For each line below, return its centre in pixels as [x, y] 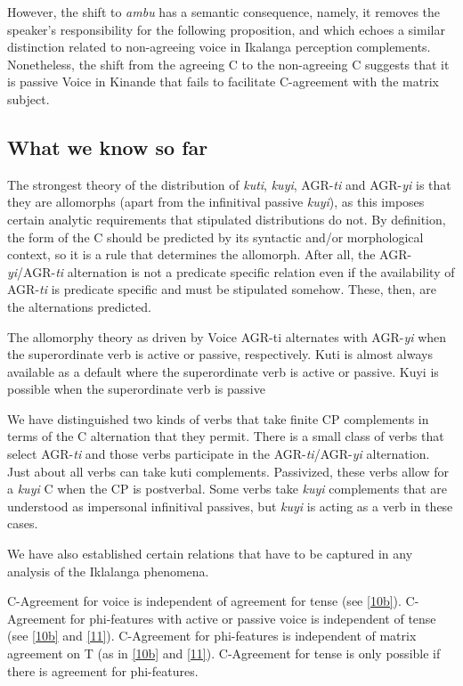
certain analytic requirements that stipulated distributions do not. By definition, [227, 219]
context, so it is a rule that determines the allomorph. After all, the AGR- [210, 254]
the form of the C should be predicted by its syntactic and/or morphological [215, 237]
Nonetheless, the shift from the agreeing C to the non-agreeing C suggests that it [228, 64]
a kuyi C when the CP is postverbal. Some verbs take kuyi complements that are [227, 489]
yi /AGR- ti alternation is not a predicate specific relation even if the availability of [231, 271]
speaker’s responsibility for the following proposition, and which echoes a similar [226, 29]
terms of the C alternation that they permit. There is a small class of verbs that [226, 436]
